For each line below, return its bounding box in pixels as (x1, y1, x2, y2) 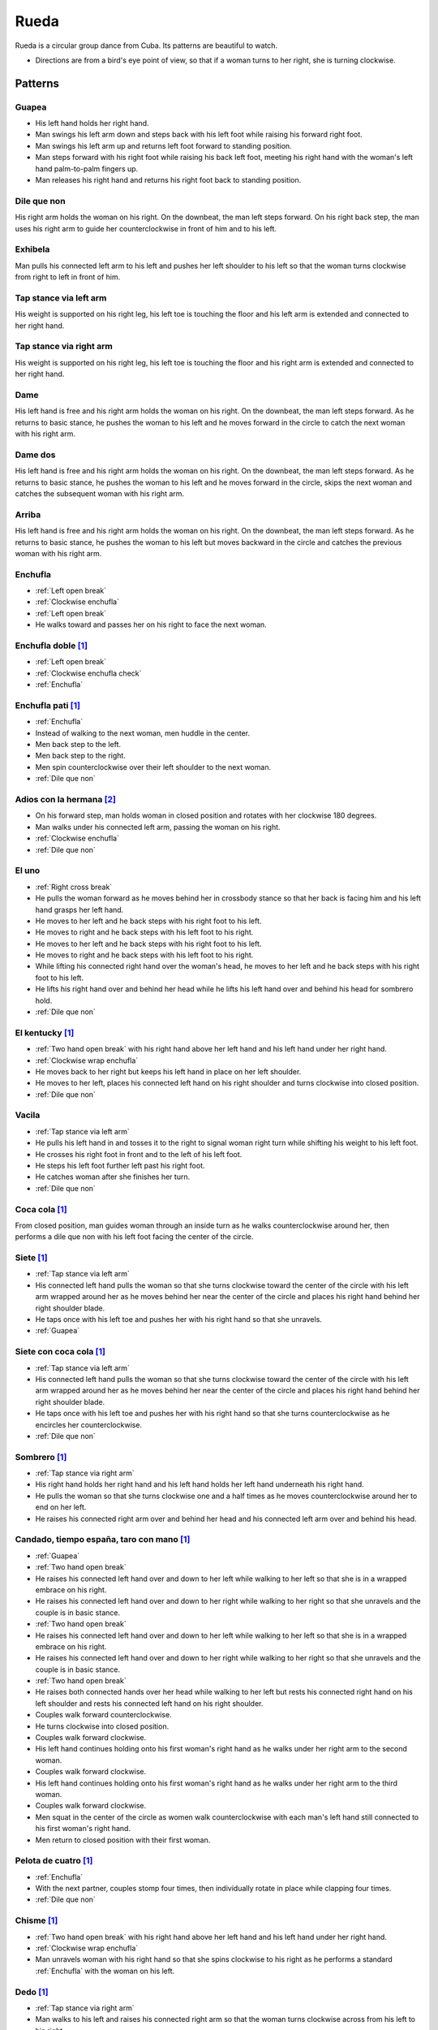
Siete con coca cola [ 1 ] (15, 1346, 105, 1358)
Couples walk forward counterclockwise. (35, 1710, 172, 1720)
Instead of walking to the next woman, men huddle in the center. (35, 728, 251, 738)
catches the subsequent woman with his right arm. (15, 489, 185, 499)
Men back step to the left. (35, 740, 122, 749)
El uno (15, 865, 41, 876)
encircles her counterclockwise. (35, 1419, 142, 1429)
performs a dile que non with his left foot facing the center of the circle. (15, 1232, 254, 1242)
